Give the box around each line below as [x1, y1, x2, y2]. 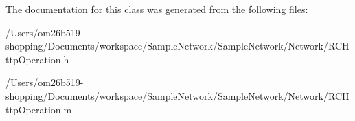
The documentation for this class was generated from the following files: [5, 2, 308, 16]
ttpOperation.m [5, 102, 72, 116]
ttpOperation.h [5, 52, 69, 66]
